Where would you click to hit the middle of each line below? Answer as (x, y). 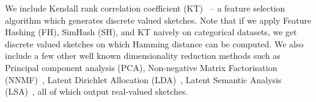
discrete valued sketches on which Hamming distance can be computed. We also (154, 43)
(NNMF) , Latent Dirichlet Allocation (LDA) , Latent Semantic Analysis (143, 79)
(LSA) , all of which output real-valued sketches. (97, 91)
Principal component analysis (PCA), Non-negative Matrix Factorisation (141, 67)
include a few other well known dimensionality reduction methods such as (143, 56)
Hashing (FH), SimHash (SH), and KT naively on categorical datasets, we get (151, 32)
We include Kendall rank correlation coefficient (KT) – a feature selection (145, 8)
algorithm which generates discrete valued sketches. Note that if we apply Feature (158, 20)
